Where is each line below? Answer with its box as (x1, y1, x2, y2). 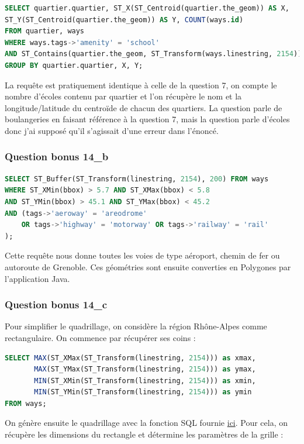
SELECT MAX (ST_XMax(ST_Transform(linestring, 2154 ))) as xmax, (5, 353, 256, 362)
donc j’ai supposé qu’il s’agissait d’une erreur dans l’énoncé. (5, 124, 219, 136)
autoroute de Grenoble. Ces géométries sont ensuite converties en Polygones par (5, 260, 291, 273)
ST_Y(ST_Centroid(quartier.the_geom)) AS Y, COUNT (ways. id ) (5, 15, 244, 24)
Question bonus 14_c (5, 297, 108, 312)
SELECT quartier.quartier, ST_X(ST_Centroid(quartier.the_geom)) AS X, (5, 4, 289, 12)
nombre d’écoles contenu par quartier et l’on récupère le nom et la (5, 90, 242, 102)
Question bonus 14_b (5, 149, 109, 164)
